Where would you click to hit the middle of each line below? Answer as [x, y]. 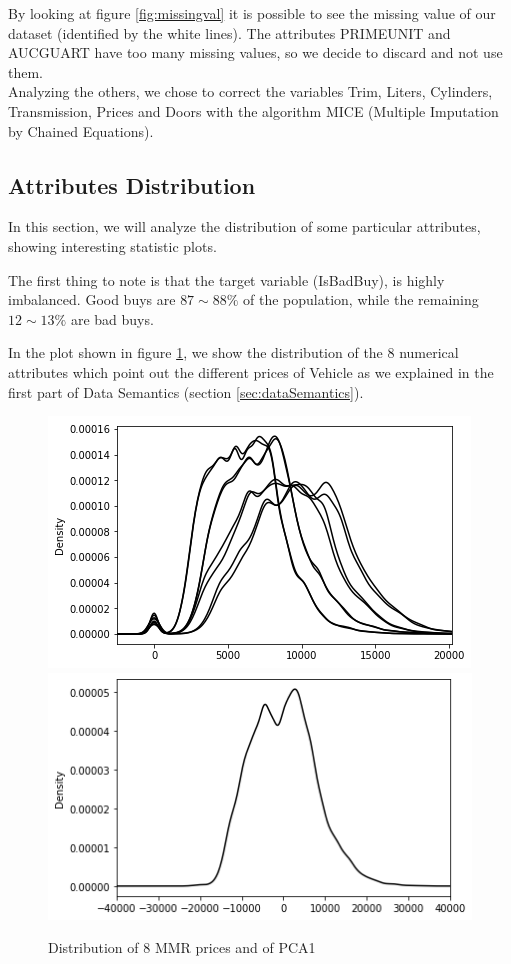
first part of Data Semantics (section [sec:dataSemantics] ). [186, 391]
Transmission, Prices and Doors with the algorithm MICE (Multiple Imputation [253, 110]
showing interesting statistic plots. [112, 245]
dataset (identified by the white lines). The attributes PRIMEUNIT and [229, 32]
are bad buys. [112, 318]
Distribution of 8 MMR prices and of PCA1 [182, 947]
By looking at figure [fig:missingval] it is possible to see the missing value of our [252, 13]
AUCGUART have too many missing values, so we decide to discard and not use [255, 52]
